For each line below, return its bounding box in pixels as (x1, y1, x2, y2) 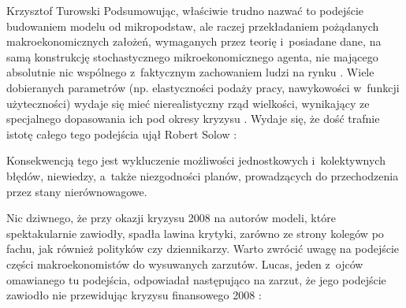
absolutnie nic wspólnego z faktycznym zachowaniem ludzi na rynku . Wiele (6, 64, 374, 80)
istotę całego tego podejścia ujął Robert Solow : (6, 125, 237, 142)
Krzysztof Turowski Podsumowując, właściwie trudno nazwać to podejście (6, 2, 364, 18)
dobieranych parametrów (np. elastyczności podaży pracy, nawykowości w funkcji (6, 79, 400, 95)
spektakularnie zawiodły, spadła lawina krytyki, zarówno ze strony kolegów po (6, 225, 384, 241)
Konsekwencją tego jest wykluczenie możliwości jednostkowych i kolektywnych (6, 152, 386, 169)
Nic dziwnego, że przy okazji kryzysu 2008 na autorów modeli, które (6, 210, 336, 226)
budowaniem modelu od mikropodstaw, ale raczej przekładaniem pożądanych (6, 17, 379, 34)
